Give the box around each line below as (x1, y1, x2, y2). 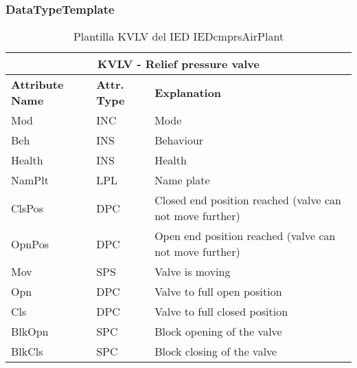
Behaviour (154, 132, 204, 149)
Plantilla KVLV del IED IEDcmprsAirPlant (73, 28, 284, 45)
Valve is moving (154, 263, 231, 280)
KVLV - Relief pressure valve (97, 56, 260, 72)
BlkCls (11, 343, 43, 360)
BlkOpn (11, 323, 49, 340)
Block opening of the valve (154, 323, 282, 340)
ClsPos (11, 199, 44, 216)
